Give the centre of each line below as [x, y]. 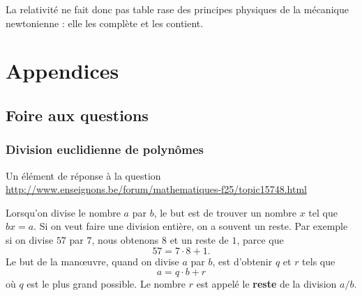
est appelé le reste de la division [266, 284]
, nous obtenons [125, 239]
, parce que [260, 239]
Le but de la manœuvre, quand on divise [92, 261]
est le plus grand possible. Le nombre [106, 284]
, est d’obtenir [242, 261]
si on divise [30, 239]
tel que [323, 212]
